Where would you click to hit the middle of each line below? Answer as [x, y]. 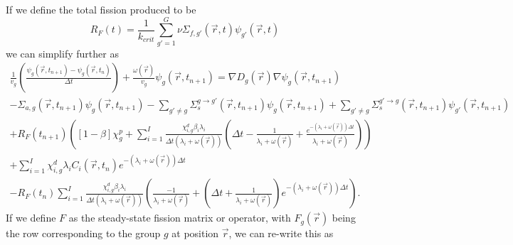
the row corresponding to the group [83, 233]
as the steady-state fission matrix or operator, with [180, 218]
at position [195, 233]
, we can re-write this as [281, 233]
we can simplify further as [62, 53]
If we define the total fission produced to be [101, 9]
